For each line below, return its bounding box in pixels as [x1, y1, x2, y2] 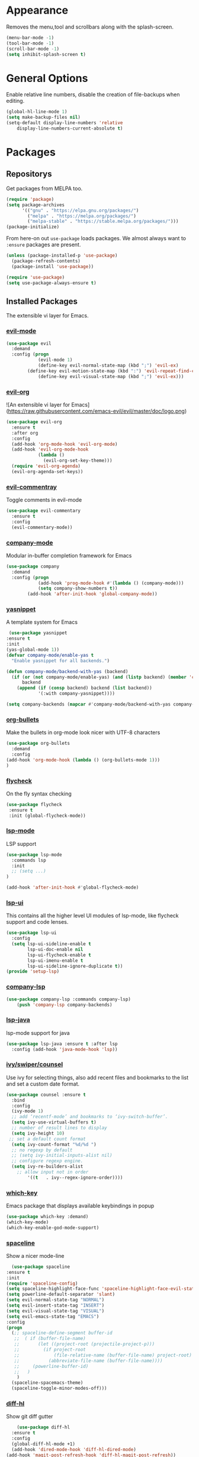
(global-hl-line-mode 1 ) [6, 109, 68, 115]
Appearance [6, 4, 69, 17]
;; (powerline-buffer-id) [14, 1363, 89, 1369]
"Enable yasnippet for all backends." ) [11, 657, 110, 663]
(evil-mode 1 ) [37, 357, 73, 363]
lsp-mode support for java [6, 1029, 70, 1036]
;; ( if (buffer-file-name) [14, 1336, 86, 1342]
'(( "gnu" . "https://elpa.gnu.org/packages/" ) [21, 207, 139, 213]
